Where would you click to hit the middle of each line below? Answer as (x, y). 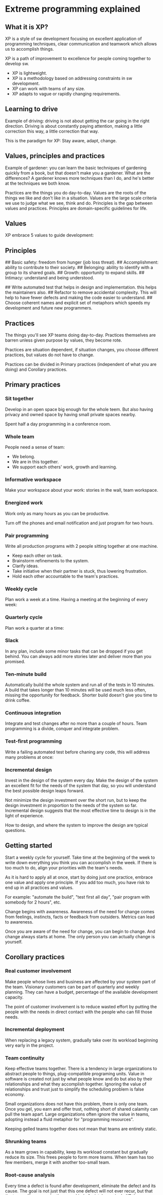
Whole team (20, 436)
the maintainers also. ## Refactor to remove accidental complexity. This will (81, 292)
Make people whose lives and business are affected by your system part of (80, 982)
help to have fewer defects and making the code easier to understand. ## (79, 298)
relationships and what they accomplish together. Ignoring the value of (76, 1084)
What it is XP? (27, 27)
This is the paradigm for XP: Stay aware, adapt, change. (61, 140)
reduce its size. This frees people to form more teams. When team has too (80, 1157)
